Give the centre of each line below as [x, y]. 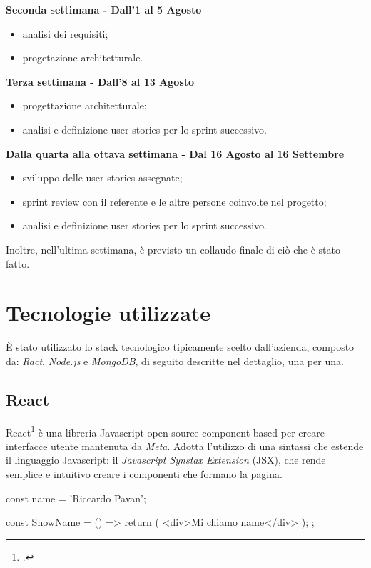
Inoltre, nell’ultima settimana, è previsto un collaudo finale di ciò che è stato [173, 249]
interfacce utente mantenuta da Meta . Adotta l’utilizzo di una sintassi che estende [185, 445]
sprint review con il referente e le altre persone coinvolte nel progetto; [174, 201]
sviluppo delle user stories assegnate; [102, 178]
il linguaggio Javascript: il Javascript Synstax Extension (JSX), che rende [166, 460]
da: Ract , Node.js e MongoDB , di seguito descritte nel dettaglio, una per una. [175, 360]
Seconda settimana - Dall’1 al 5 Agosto [104, 9]
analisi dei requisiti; [65, 33]
